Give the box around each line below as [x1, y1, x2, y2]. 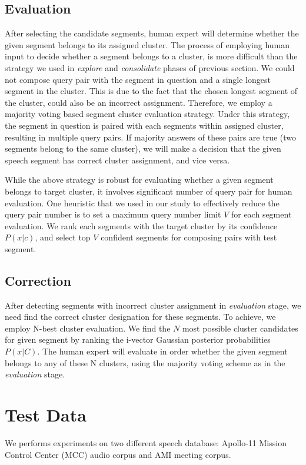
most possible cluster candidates [182, 322, 298, 334]
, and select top [35, 231, 91, 243]
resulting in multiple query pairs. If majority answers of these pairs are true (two [5, 131, 297, 143]
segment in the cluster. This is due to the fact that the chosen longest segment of [5, 85, 298, 97]
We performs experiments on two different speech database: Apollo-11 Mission [5, 436, 287, 449]
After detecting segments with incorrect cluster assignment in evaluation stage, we [5, 299, 301, 311]
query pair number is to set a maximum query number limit [5, 208, 221, 220]
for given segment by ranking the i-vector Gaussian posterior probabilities [5, 333, 271, 346]
